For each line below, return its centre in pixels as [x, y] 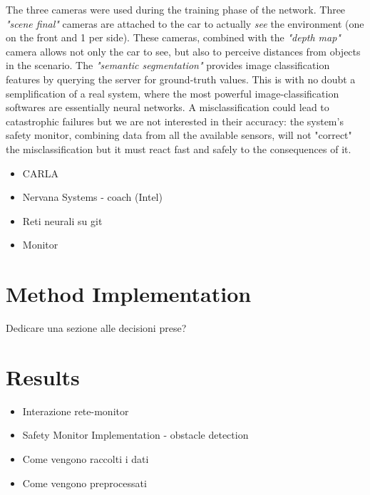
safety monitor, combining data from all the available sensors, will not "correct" [179, 135]
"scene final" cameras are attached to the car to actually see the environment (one [185, 23]
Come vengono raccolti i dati [86, 458]
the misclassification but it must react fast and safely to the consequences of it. [179, 148]
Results [43, 376]
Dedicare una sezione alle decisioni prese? [96, 328]
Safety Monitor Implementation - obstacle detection [135, 435]
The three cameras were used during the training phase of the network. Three [176, 9]
